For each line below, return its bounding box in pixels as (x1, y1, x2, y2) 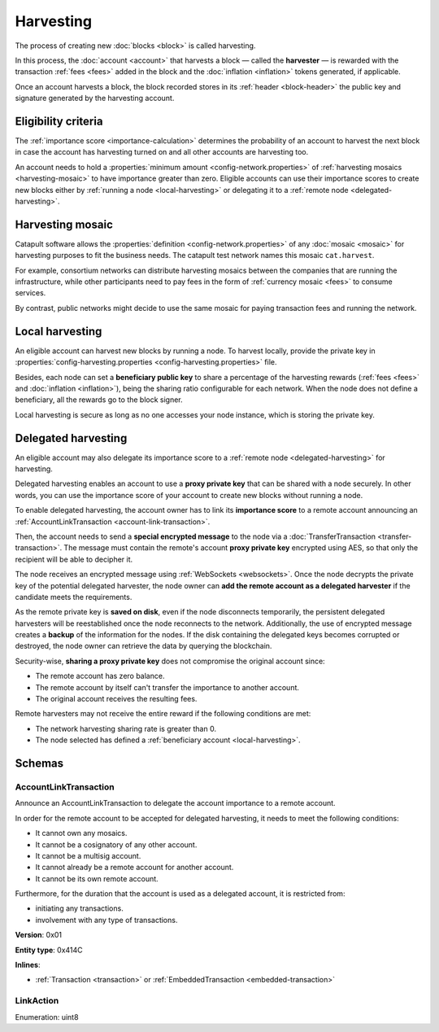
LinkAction (15, 995, 59, 1007)
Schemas (15, 757, 64, 770)
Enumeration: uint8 (15, 1012, 79, 1021)
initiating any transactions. (35, 903, 124, 913)
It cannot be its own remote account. (35, 873, 159, 883)
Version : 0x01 (15, 930, 63, 940)
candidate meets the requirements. (15, 592, 133, 601)
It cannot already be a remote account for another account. (35, 863, 234, 872)
